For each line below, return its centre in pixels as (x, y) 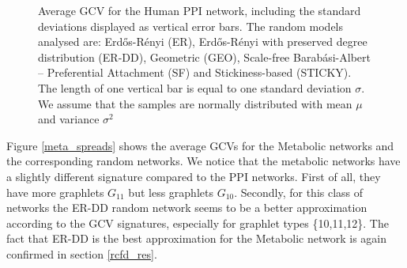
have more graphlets (55, 192)
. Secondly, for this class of (299, 192)
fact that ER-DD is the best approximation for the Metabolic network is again (197, 238)
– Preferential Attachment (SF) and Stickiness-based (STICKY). (195, 72)
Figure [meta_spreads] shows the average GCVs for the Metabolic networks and (200, 145)
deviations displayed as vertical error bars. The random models (191, 26)
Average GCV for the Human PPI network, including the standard (200, 10)
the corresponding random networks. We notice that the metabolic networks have (203, 161)
